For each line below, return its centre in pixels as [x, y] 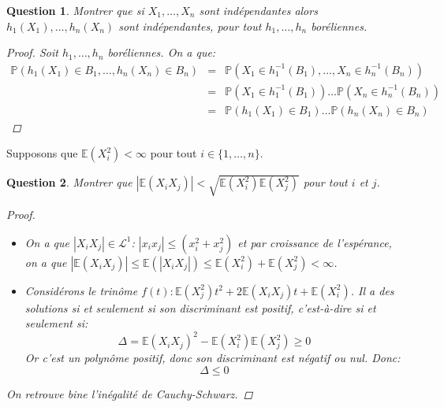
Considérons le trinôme [81, 290]
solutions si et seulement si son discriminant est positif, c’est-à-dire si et [200, 307]
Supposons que [42, 153]
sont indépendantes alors [258, 10]
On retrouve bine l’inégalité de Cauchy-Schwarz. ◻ [130, 393]
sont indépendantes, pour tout [190, 26]
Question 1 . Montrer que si [75, 10]
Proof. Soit [32, 52]
